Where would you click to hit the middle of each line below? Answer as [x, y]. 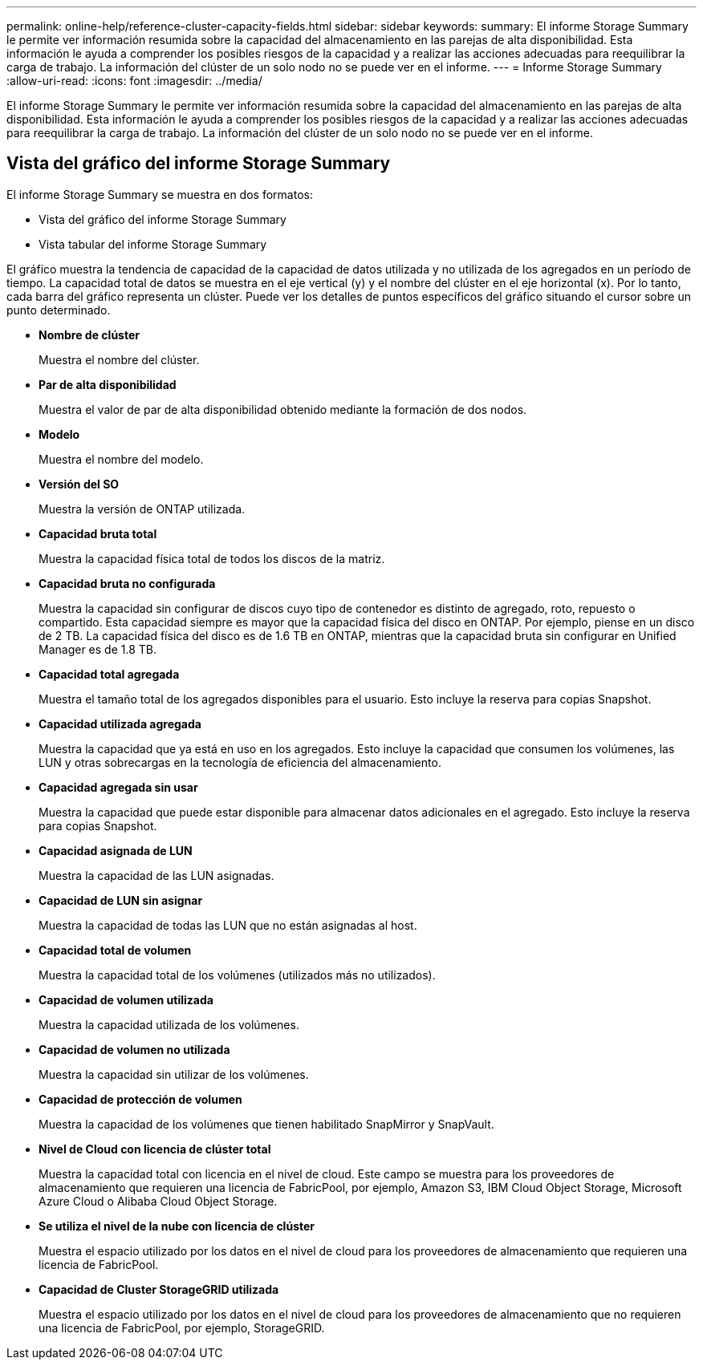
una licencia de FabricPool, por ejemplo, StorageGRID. [182, 1327]
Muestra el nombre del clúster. [119, 359]
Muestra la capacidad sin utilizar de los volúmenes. [174, 1074]
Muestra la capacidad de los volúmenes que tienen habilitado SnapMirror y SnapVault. [266, 1124]
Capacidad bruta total [98, 533]
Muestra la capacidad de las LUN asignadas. [156, 875]
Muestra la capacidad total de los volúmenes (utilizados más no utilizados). [237, 975]
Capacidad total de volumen [115, 950]
